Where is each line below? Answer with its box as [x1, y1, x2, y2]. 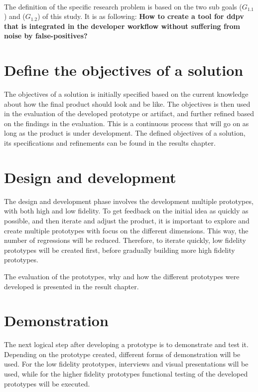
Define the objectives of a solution [4, 60, 244, 80]
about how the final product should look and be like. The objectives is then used [4, 98, 251, 109]
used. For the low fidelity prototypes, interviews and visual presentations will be [4, 359, 249, 369]
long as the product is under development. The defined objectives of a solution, [4, 128, 246, 138]
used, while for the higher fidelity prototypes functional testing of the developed [4, 369, 248, 379]
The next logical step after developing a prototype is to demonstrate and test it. [4, 339, 249, 350]
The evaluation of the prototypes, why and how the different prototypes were [4, 271, 240, 281]
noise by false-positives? [4, 30, 88, 41]
